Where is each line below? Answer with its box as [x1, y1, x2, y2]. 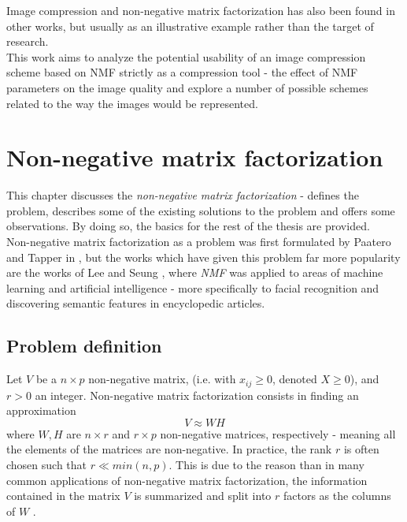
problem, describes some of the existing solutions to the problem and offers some [6, 202, 395, 218]
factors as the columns [283, 487, 391, 504]
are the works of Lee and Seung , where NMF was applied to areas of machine [6, 264, 383, 281]
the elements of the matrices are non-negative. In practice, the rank [6, 441, 332, 457]
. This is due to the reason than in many [168, 457, 364, 473]
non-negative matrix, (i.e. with [88, 371, 236, 387]
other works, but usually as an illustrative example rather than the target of [6, 17, 374, 34]
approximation [6, 402, 76, 419]
